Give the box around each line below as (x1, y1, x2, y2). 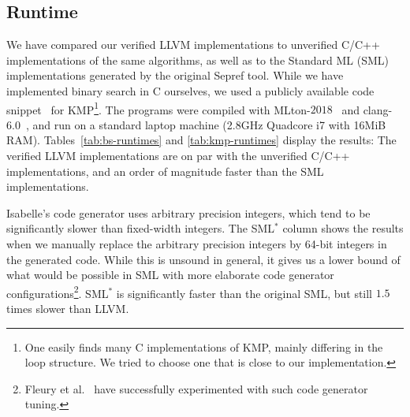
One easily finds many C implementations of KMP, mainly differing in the (24, 338, 383, 355)
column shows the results (282, 220, 404, 236)
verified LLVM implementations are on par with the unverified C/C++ (6, 147, 350, 164)
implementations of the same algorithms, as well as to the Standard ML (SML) (6, 51, 389, 68)
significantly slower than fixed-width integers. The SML (6, 220, 275, 236)
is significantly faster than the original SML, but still (116, 285, 373, 301)
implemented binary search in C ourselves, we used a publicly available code (6, 82, 375, 99)
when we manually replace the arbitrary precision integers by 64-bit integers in (6, 235, 387, 251)
